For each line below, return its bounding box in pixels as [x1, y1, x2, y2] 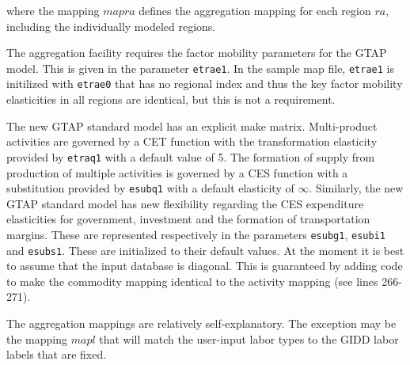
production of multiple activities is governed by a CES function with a [6, 164, 348, 181]
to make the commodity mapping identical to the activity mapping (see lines [6, 272, 378, 289]
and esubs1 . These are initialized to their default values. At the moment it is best [6, 241, 404, 258]
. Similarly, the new [309, 180, 404, 196]
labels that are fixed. [6, 346, 107, 363]
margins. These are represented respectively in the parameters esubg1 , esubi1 [6, 226, 385, 242]
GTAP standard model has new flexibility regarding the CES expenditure [6, 195, 364, 211]
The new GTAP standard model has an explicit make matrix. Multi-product [6, 117, 378, 134]
